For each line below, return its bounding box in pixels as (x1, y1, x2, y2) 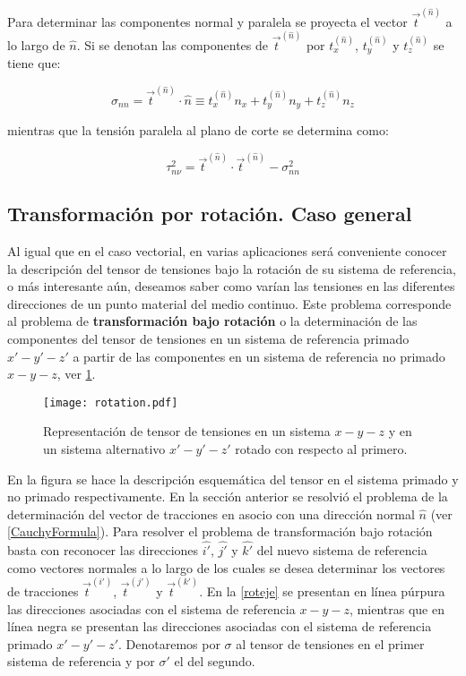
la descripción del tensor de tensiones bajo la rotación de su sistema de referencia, (7, 259, 456, 278)
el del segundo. (174, 652, 255, 671)
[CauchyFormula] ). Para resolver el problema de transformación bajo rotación (7, 522, 433, 541)
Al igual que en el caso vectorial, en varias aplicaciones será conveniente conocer (7, 241, 447, 260)
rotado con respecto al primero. (235, 439, 408, 458)
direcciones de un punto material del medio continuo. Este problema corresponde (7, 294, 452, 312)
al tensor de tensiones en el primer (236, 634, 425, 653)
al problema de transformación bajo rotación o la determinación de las (7, 312, 418, 330)
